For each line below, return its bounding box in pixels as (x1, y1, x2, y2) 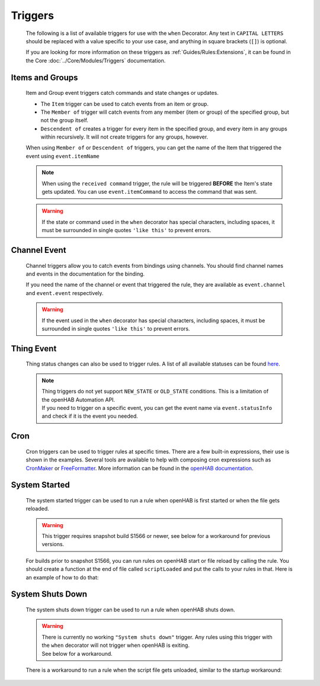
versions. (41, 541, 65, 548)
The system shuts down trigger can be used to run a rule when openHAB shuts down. (25, 606, 235, 613)
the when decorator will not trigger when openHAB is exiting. (41, 642, 190, 649)
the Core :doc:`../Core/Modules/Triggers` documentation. (25, 57, 166, 64)
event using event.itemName (25, 152, 100, 159)
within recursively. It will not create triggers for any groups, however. (40, 133, 209, 140)
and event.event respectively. (25, 289, 104, 296)
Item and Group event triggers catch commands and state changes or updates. (25, 89, 219, 97)
